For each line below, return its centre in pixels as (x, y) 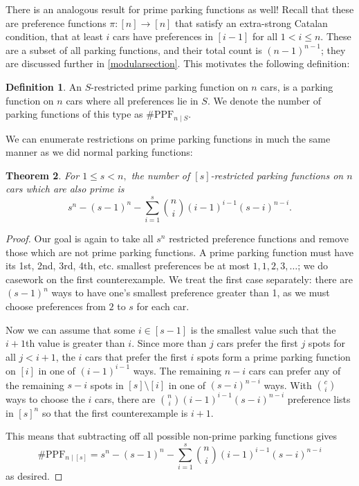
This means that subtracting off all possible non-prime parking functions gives (172, 436)
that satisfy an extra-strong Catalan (251, 22)
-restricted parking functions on (277, 175)
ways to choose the (45, 398)
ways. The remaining (177, 370)
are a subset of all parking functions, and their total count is (134, 49)
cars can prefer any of (295, 370)
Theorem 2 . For (43, 175)
